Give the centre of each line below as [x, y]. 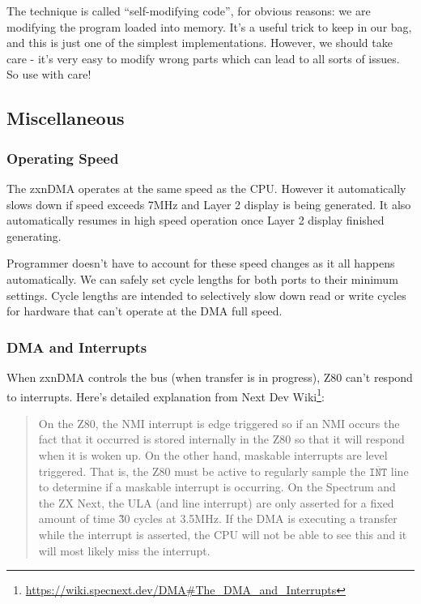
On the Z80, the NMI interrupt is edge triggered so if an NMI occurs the [219, 423]
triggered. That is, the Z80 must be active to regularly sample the [202, 471]
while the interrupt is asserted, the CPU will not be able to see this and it [223, 534]
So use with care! [49, 74]
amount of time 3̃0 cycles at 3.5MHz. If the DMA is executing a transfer [218, 518]
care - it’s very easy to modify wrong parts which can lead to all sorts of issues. [203, 58]
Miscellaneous [66, 118]
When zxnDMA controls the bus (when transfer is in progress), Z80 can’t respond [210, 377]
